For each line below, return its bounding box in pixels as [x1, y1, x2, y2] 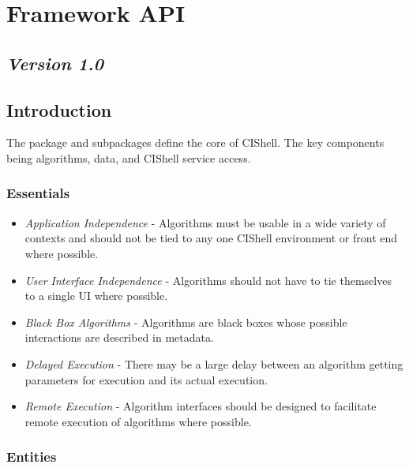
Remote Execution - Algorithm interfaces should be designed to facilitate [24, 398, 377, 414]
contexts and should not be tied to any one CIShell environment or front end [24, 230, 398, 246]
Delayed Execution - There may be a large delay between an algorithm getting [24, 355, 403, 372]
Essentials [6, 183, 70, 203]
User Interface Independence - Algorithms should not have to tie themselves [24, 271, 392, 288]
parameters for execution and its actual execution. [24, 371, 268, 388]
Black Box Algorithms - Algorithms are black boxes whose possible [24, 313, 347, 330]
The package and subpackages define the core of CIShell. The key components [6, 134, 385, 151]
